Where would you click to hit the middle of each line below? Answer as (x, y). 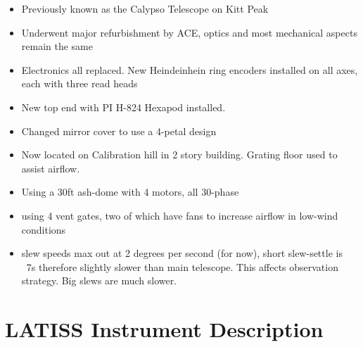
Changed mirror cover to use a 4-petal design (119, 131)
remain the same (57, 46)
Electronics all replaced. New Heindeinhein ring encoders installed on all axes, (190, 69)
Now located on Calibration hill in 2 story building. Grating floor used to (179, 154)
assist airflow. (51, 168)
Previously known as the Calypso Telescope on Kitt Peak (145, 8)
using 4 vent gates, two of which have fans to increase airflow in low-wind (180, 215)
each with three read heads (79, 83)
